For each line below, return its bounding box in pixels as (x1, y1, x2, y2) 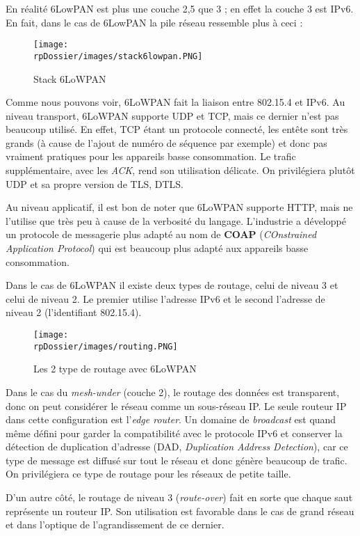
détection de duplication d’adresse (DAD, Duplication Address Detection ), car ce (6, 439, 348, 454)
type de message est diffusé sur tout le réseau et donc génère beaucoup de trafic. (6, 452, 347, 467)
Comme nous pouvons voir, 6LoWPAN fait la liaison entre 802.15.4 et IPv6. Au (6, 95, 345, 109)
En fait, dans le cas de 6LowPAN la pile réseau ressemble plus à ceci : (6, 15, 303, 29)
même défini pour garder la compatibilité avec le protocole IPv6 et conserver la (6, 425, 343, 440)
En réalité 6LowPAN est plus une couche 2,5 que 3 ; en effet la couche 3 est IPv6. (6, 1, 354, 15)
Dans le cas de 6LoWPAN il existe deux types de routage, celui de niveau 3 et (6, 278, 338, 292)
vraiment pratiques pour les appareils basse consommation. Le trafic (6, 149, 296, 164)
